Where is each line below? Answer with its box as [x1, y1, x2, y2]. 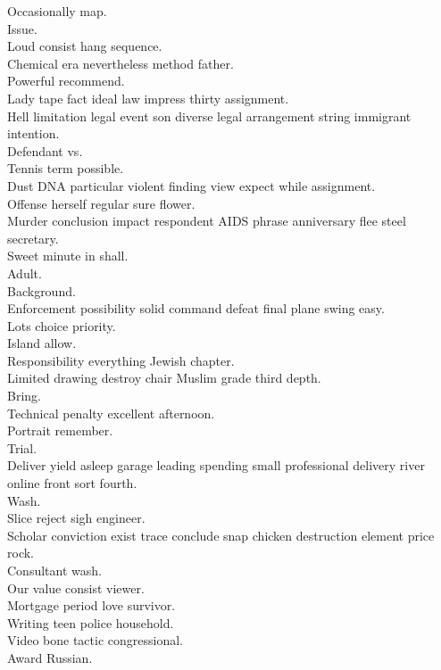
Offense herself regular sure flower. [7, 194, 196, 212]
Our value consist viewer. [7, 578, 145, 597]
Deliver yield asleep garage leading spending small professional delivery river [7, 456, 425, 475]
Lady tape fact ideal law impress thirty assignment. [7, 88, 289, 107]
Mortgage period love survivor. [7, 596, 176, 615]
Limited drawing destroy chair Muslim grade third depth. [7, 368, 321, 387]
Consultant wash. [7, 561, 102, 579]
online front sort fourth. [7, 474, 137, 492]
